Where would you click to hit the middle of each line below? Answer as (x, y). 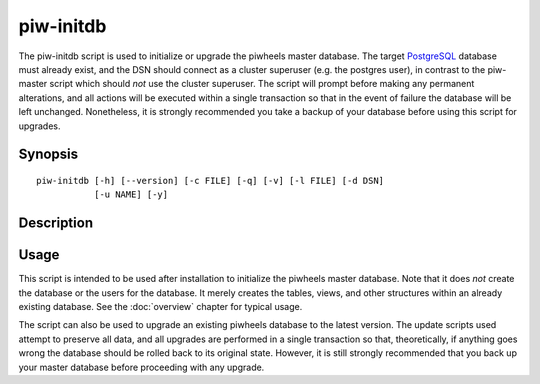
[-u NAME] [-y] (131, 194)
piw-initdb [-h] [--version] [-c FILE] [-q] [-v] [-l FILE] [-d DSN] (210, 180)
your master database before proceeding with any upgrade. (141, 367)
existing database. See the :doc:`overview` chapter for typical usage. (160, 306)
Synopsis (48, 154)
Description (56, 223)
